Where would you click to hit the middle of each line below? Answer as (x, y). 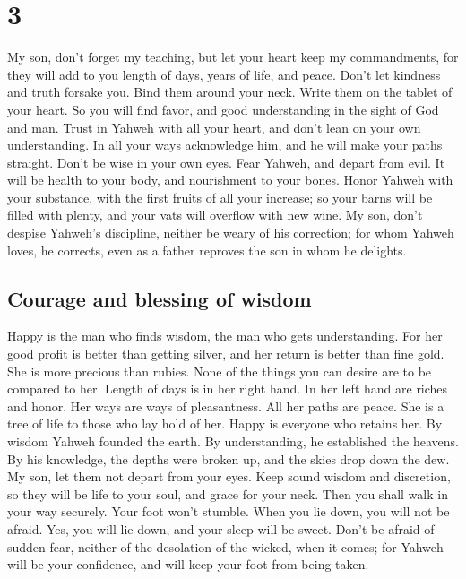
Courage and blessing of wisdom (160, 298)
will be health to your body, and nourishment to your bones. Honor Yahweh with (230, 180)
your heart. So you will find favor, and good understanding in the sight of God (223, 109)
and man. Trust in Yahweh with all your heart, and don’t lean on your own (214, 127)
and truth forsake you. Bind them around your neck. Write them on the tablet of (230, 92)
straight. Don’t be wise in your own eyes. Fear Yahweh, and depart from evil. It (226, 162)
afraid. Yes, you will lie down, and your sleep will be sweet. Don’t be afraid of (221, 528)
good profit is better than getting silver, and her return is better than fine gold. (226, 354)
